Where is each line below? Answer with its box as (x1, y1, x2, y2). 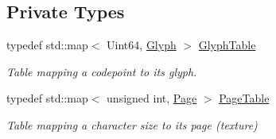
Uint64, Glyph (107, 37, 177, 53)
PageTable (219, 90, 270, 106)
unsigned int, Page (107, 90, 197, 106)
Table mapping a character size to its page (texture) (6, 116, 258, 133)
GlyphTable (198, 37, 256, 53)
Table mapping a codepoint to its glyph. (6, 63, 197, 79)
